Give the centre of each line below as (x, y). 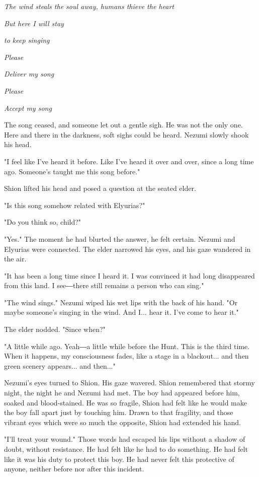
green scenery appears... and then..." (60, 365)
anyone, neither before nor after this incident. (74, 469)
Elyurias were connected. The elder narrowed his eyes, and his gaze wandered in (127, 249)
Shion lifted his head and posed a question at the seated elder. (100, 188)
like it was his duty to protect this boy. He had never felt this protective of (119, 459)
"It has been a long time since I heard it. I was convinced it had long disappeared (129, 275)
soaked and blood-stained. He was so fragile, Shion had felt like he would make (125, 402)
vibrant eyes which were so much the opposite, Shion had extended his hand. (122, 422)
